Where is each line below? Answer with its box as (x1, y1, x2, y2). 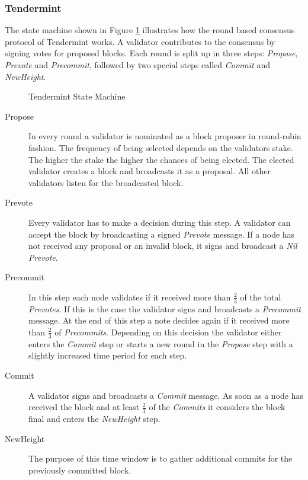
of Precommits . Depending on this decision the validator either (54, 325, 282, 338)
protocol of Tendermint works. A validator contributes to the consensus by (5, 35, 275, 47)
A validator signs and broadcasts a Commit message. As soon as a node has (28, 389, 303, 401)
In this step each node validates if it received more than (28, 290, 231, 303)
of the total (240, 290, 281, 303)
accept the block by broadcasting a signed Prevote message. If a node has (28, 228, 295, 240)
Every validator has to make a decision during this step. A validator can (28, 216, 291, 228)
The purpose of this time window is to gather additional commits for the (28, 452, 293, 465)
